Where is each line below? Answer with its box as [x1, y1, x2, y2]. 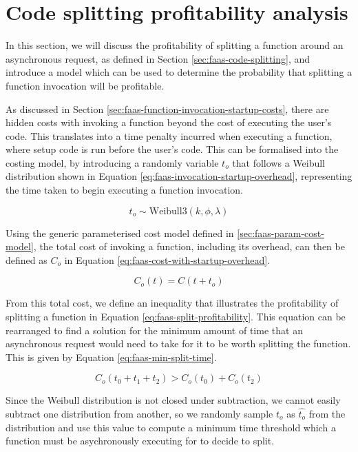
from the [308, 407, 346, 420]
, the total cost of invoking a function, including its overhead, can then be [33, 239, 345, 254]
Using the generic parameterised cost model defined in [6, 225, 234, 240]
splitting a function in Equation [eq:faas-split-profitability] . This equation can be [6, 309, 346, 324]
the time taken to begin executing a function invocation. [6, 183, 243, 197]
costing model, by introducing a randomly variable [6, 155, 219, 169]
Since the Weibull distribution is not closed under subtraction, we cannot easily [6, 393, 341, 407]
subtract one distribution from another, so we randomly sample [6, 407, 273, 420]
